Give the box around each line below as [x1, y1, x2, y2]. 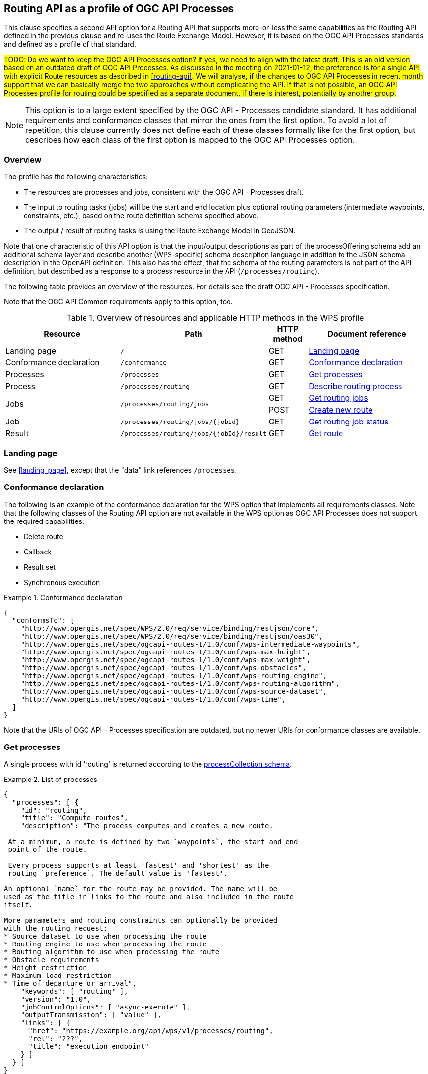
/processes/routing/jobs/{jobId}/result [120, 429, 267, 437]
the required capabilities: [4, 517, 84, 525]
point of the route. [8, 846, 87, 854]
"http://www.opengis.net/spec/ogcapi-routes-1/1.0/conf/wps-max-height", [20, 648, 311, 656]
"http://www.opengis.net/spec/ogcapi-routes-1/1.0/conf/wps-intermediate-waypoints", [20, 640, 360, 648]
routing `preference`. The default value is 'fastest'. [8, 869, 228, 878]
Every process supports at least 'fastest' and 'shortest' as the [8, 861, 269, 870]
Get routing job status [309, 417, 389, 427]
